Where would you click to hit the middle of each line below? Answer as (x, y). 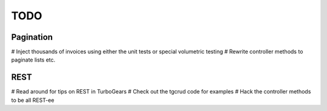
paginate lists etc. (33, 60)
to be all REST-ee (33, 100)
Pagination (32, 37)
